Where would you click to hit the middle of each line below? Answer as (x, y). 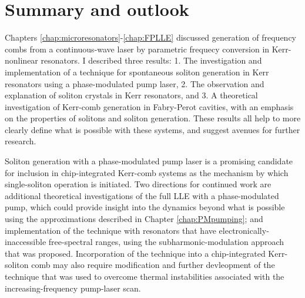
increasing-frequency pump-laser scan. (73, 288)
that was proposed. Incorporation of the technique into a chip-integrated (135, 253)
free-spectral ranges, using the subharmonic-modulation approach (166, 242)
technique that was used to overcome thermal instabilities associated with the (145, 276)
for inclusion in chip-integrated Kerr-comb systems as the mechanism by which (147, 172)
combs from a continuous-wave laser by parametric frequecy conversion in (137, 49)
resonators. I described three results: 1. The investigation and (151, 60)
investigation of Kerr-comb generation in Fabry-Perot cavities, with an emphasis (149, 106)
